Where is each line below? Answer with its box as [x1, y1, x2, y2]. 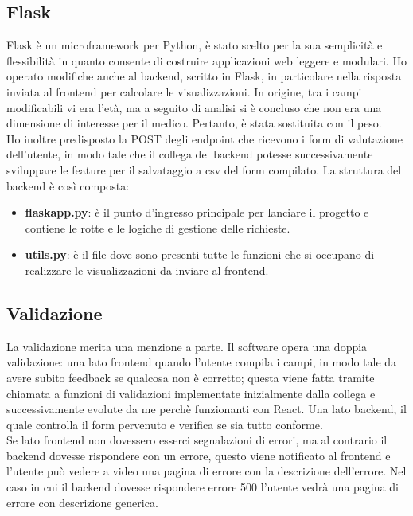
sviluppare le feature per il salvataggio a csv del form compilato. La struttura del [6, 161, 402, 178]
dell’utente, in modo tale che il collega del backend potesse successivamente [6, 146, 373, 162]
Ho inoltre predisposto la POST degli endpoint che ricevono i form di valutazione [6, 130, 403, 147]
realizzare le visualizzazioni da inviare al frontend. [25, 261, 269, 278]
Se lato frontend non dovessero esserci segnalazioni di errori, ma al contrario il [6, 432, 388, 448]
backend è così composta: [6, 177, 130, 193]
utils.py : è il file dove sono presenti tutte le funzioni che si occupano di [25, 246, 375, 263]
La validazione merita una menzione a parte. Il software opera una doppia [6, 338, 368, 354]
